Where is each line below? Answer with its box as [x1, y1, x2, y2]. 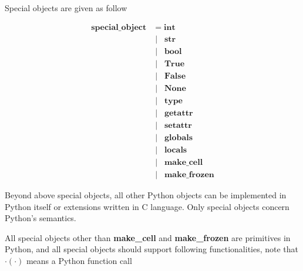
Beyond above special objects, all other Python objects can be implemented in [5, 189, 287, 201]
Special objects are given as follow [5, 2, 127, 13]
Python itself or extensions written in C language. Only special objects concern [5, 200, 289, 212]
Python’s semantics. [5, 212, 76, 224]
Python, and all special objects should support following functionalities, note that [5, 243, 299, 255]
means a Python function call [26, 254, 132, 266]
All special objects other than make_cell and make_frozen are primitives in [5, 231, 291, 243]
